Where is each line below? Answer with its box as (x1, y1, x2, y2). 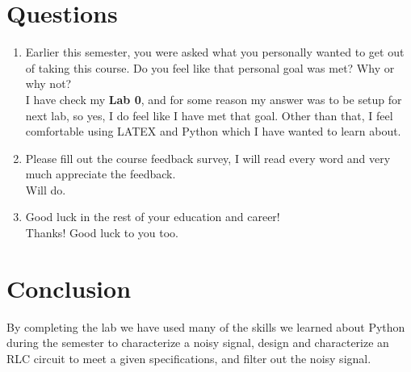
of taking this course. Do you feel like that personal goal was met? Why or (25, 59, 395, 76)
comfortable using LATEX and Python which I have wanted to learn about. (25, 123, 401, 140)
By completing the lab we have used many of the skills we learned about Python (6, 318, 405, 335)
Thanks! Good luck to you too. (25, 224, 178, 241)
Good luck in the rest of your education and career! (25, 208, 280, 225)
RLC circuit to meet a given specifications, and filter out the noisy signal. (6, 349, 371, 366)
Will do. (25, 181, 66, 198)
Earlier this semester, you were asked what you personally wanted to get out (25, 44, 405, 61)
